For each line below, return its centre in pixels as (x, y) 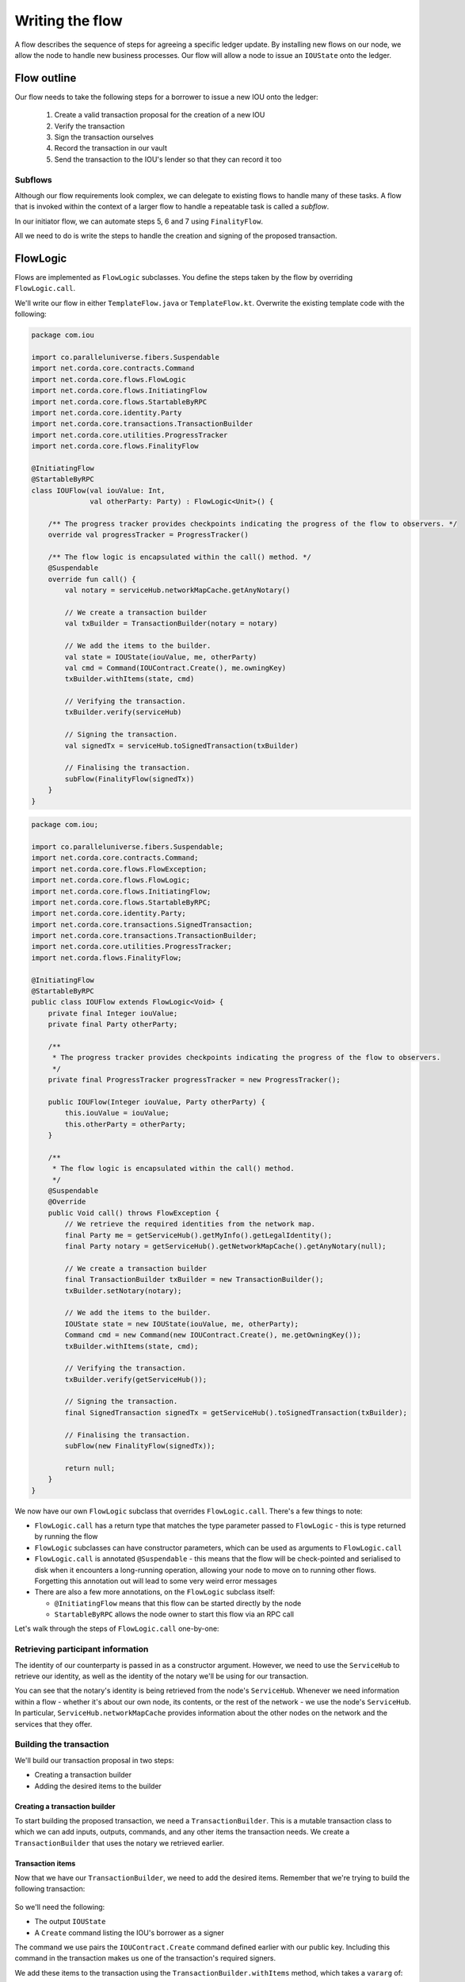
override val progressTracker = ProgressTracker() (148, 535)
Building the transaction (62, 1744)
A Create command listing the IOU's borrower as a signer (130, 1932)
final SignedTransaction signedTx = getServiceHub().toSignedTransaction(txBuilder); (236, 1412)
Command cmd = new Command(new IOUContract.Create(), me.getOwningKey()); (213, 1335)
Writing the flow (69, 21)
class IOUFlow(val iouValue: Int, (98, 490)
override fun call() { (92, 579)
